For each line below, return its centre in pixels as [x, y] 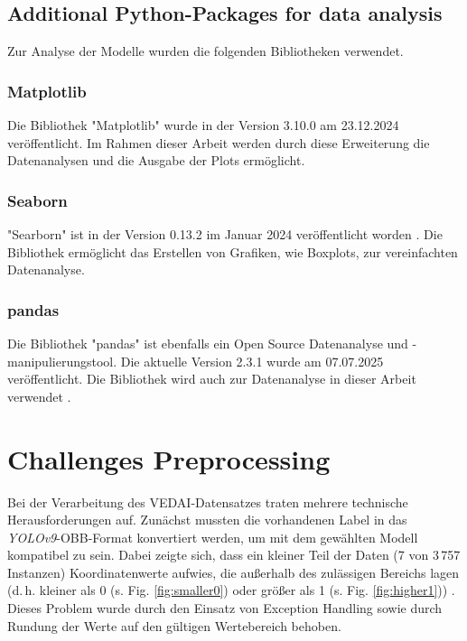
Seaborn [37, 200]
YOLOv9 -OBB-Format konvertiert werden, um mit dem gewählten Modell [213, 537]
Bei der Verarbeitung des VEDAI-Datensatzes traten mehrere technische [208, 502]
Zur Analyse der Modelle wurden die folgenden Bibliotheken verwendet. [205, 51]
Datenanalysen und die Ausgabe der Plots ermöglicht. [156, 160]
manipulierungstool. [62, 361]
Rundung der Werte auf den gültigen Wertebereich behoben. [174, 625]
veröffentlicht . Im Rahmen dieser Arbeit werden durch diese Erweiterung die [219, 142]
